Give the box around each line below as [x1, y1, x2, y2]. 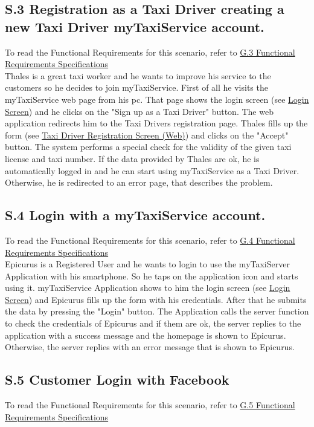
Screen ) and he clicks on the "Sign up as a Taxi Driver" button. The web [5, 105, 274, 117]
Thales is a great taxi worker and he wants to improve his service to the [5, 69, 271, 82]
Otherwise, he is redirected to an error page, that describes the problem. [5, 176, 273, 189]
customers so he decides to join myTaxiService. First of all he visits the [5, 81, 268, 94]
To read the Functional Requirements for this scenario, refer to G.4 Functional [5, 233, 295, 246]
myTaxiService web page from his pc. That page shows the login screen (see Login [5, 93, 309, 105]
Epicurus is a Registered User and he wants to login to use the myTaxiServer [5, 258, 290, 270]
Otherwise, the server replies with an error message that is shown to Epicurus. [5, 341, 295, 353]
